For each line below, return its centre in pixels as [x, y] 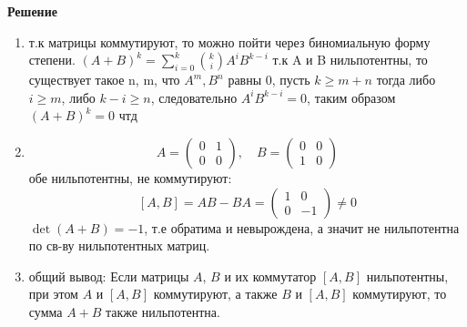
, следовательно [194, 97]
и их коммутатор [270, 276]
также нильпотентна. [163, 311]
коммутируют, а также [215, 294]
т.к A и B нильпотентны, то [350, 60]
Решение [32, 11]
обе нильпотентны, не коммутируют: [130, 177]
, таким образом [351, 97]
